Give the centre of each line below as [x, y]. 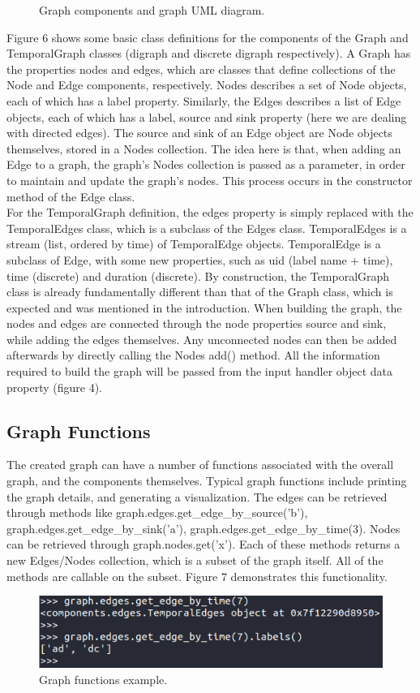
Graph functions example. [103, 679]
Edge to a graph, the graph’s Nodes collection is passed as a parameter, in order [206, 164]
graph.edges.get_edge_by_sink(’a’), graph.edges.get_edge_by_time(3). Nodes [204, 528]
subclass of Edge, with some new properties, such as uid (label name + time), [200, 259]
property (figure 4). [54, 387]
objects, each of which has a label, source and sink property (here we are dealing [207, 116]
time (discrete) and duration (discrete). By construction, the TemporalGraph [198, 275]
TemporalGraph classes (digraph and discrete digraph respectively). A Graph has [209, 53]
